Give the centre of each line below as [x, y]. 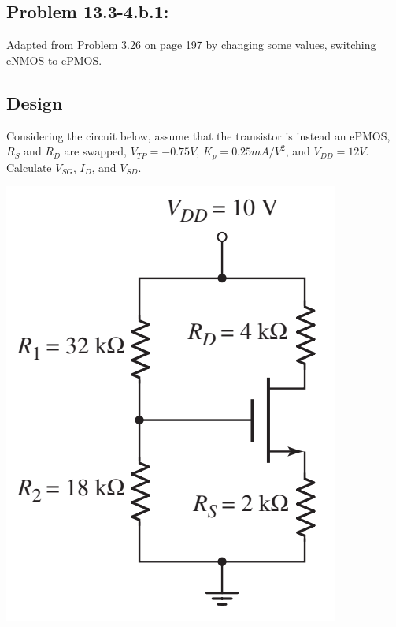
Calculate [29, 167]
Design [35, 102]
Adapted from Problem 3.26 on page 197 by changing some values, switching [191, 45]
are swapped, [96, 151]
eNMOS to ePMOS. [54, 60]
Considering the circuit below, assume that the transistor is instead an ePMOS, [198, 135]
